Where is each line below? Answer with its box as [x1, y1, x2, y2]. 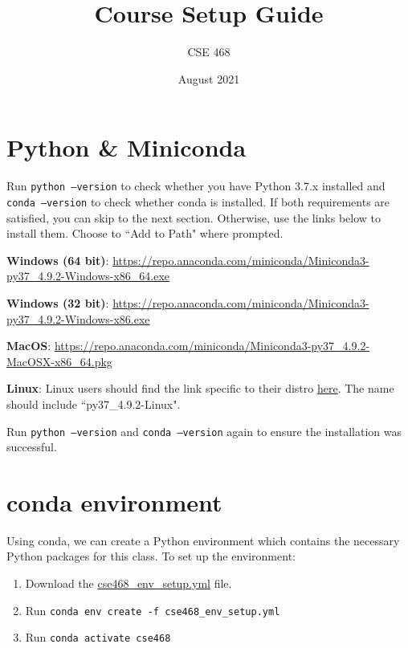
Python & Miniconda [6, 131, 247, 164]
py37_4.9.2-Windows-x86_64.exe [6, 267, 170, 284]
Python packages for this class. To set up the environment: [6, 548, 296, 564]
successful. [6, 438, 57, 455]
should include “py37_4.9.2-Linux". [6, 395, 181, 412]
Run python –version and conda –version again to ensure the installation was [6, 422, 402, 439]
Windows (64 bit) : [6, 251, 109, 268]
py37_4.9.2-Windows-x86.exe [6, 310, 150, 327]
